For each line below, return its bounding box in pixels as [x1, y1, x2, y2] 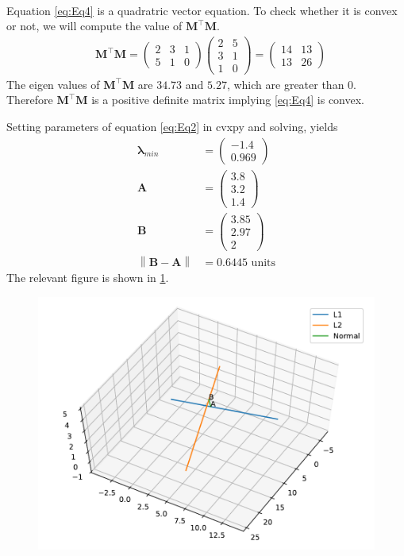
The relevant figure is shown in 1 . [6, 269, 169, 286]
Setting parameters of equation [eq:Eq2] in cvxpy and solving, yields [6, 118, 338, 135]
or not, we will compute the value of [6, 17, 183, 34]
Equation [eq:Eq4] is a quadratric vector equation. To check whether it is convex [6, 2, 398, 18]
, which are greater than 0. [226, 75, 356, 92]
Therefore [6, 91, 53, 108]
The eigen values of [6, 75, 100, 92]
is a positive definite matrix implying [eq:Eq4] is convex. [91, 91, 365, 108]
